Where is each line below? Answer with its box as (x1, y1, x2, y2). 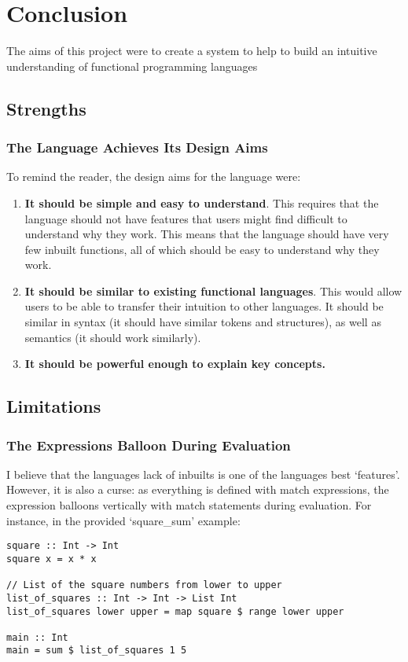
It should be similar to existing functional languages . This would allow (24, 282, 402, 299)
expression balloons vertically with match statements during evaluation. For (6, 497, 372, 513)
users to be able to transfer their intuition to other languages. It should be (24, 298, 384, 314)
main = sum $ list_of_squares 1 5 (6, 645, 187, 656)
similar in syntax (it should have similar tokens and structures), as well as (24, 314, 381, 330)
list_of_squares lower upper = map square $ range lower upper (6, 605, 344, 617)
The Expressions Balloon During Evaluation (6, 435, 291, 454)
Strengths (6, 96, 86, 120)
